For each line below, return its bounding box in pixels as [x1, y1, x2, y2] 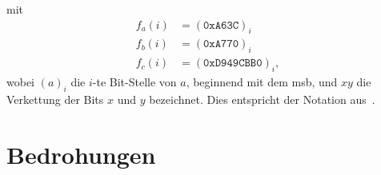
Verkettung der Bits [6, 90, 104, 107]
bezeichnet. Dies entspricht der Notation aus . [149, 90, 375, 107]
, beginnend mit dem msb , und [186, 74, 338, 90]
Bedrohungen [6, 137, 156, 170]
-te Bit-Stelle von [92, 74, 177, 90]
